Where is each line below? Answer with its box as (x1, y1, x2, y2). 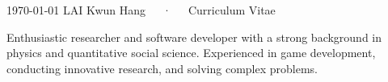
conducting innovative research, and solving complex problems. (6, 59, 318, 76)
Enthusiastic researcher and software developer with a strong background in (6, 28, 382, 45)
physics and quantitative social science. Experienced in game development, (6, 44, 376, 61)
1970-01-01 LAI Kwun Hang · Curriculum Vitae (6, 2, 276, 18)
